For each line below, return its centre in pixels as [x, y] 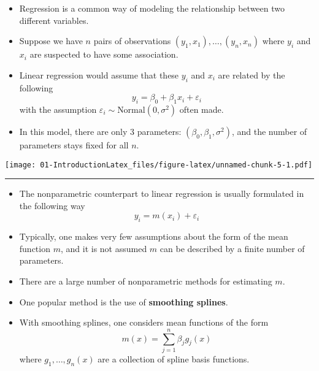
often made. [202, 109]
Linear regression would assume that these [99, 75]
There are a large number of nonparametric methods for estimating [146, 281]
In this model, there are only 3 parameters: [100, 131]
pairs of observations [132, 41]
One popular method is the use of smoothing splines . [124, 301]
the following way [52, 205]
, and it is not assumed [104, 248]
